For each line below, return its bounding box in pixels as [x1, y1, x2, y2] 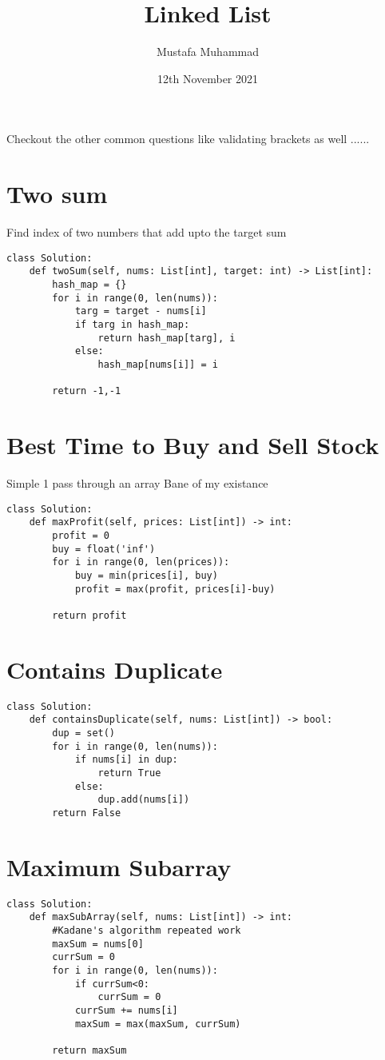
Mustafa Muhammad [156, 43, 260, 60]
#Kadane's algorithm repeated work [52, 924, 241, 936]
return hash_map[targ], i [97, 332, 236, 344]
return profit [52, 609, 127, 621]
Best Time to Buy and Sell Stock [6, 428, 379, 461]
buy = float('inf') [52, 543, 156, 555]
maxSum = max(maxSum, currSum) [74, 1018, 241, 1030]
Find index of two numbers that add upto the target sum [6, 224, 287, 241]
